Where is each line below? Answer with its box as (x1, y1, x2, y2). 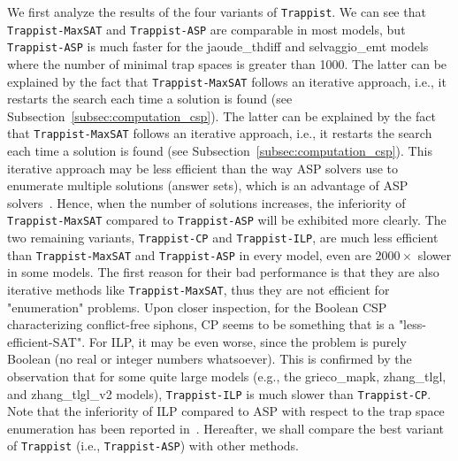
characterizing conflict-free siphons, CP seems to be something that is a (7, 315, 395, 334)
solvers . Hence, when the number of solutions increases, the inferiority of (7, 193, 406, 211)
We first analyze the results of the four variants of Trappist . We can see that (7, 3, 426, 20)
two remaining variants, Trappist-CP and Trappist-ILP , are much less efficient (7, 228, 439, 247)
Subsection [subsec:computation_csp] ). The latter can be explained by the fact (7, 106, 436, 125)
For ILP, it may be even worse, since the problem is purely (88, 332, 407, 350)
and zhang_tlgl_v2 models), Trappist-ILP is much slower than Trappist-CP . (7, 384, 431, 403)
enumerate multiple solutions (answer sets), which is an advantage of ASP (7, 176, 408, 195)
